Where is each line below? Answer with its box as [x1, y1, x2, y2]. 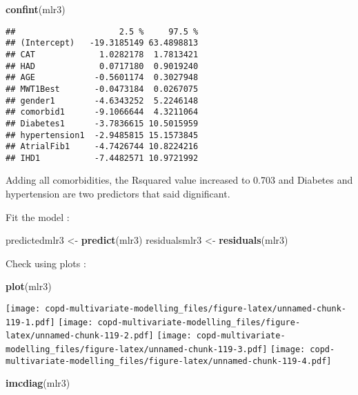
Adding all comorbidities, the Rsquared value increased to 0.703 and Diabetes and [6, 173, 353, 187]
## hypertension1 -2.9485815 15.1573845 [6, 130, 199, 140]
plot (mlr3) [6, 279, 52, 293]
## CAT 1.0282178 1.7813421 [6, 49, 199, 59]
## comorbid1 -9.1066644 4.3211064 [6, 107, 199, 117]
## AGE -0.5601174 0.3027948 [6, 73, 199, 83]
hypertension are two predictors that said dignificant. [6, 186, 230, 201]
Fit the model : [6, 209, 70, 224]
